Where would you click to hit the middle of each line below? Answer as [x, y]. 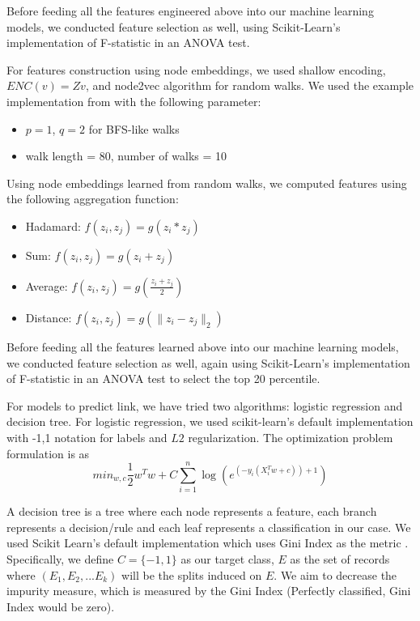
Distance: [49, 317]
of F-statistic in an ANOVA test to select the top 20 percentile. [163, 379]
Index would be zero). [61, 606]
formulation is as [48, 453]
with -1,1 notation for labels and [87, 437]
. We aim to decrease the [335, 574]
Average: [47, 285]
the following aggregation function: [93, 199]
